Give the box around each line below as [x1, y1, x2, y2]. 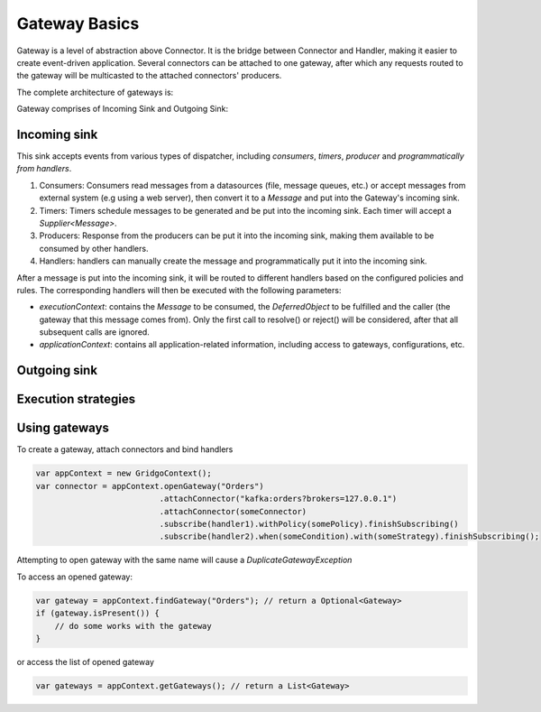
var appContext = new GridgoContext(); [35, 468, 212, 478]
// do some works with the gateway [54, 621, 212, 631]
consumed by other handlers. [39, 243, 149, 254]
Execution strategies [16, 392, 135, 407]
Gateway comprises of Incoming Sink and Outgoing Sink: [16, 104, 229, 115]
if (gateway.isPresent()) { [35, 608, 160, 618]
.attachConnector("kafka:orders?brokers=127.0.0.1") [159, 494, 398, 504]
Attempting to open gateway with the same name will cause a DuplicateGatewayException [16, 555, 353, 566]
